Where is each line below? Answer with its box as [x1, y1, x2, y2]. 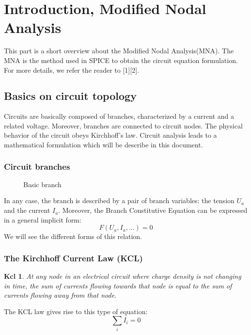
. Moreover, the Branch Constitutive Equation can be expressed [58, 205, 248, 215]
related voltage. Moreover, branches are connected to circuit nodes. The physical [4, 120, 243, 130]
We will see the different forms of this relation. [4, 231, 142, 241]
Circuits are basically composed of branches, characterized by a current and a [4, 111, 235, 121]
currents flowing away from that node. [4, 290, 117, 300]
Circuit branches [4, 160, 70, 172]
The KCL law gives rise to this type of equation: [4, 306, 148, 316]
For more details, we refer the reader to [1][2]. [4, 64, 139, 75]
